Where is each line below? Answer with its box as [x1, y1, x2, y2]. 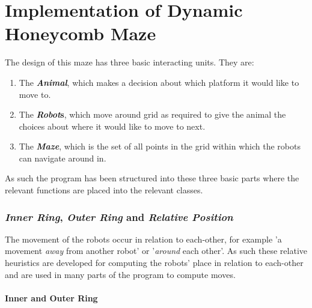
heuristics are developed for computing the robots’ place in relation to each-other [5, 256, 304, 269]
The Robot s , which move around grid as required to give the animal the [19, 108, 286, 121]
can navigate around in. [19, 151, 106, 164]
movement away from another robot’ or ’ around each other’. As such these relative [5, 244, 308, 257]
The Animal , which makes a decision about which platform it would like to [19, 76, 299, 88]
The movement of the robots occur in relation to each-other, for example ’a [5, 232, 282, 245]
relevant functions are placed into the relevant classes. [5, 184, 203, 196]
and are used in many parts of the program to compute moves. [5, 268, 236, 280]
